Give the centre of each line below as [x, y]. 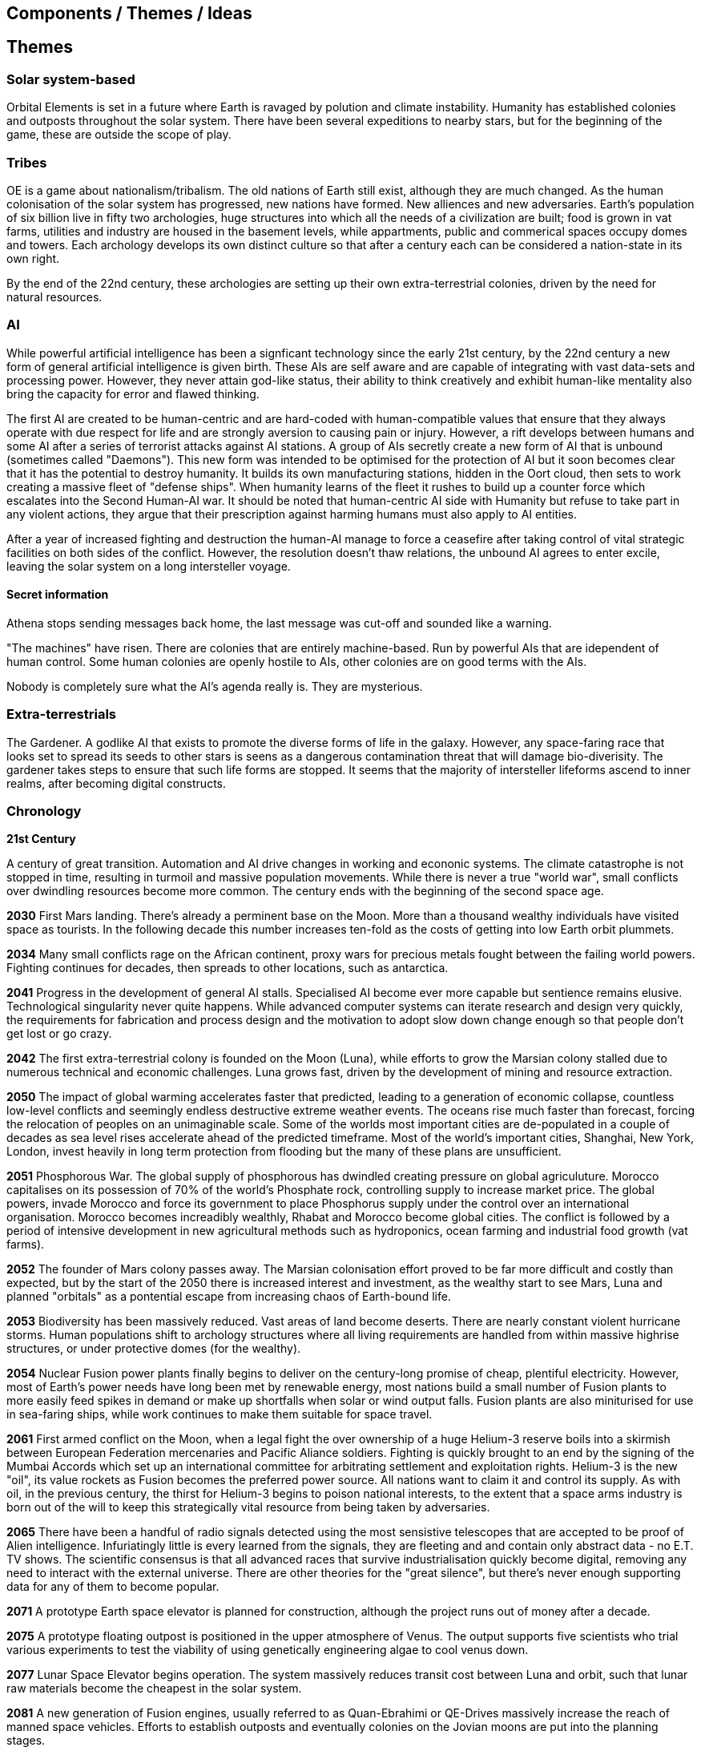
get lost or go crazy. [59, 1034]
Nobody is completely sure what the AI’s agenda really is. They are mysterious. [215, 686]
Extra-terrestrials [62, 714]
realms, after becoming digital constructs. [116, 783]
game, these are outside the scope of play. [119, 135]
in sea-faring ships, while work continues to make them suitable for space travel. [220, 1414]
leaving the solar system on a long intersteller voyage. [149, 566]
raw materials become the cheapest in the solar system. [154, 1688]
